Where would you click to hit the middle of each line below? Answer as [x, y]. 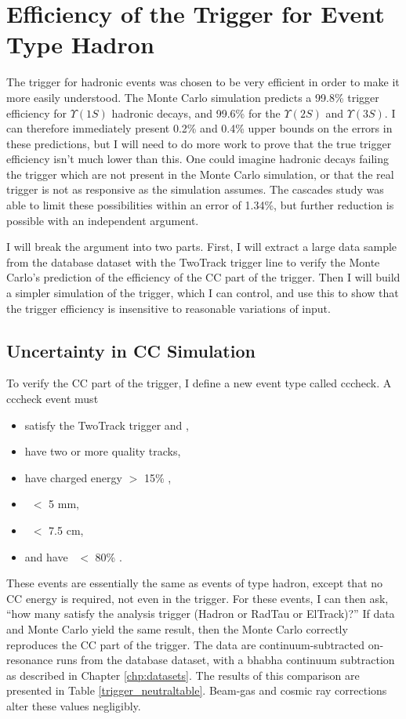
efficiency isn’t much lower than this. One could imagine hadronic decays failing [198, 159]
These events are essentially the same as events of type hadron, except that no [195, 583]
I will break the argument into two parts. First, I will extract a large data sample [202, 247]
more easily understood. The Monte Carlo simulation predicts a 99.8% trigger [193, 97]
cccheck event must [53, 399]
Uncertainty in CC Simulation [131, 350]
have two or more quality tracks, [103, 451]
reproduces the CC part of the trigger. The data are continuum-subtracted [185, 644]
